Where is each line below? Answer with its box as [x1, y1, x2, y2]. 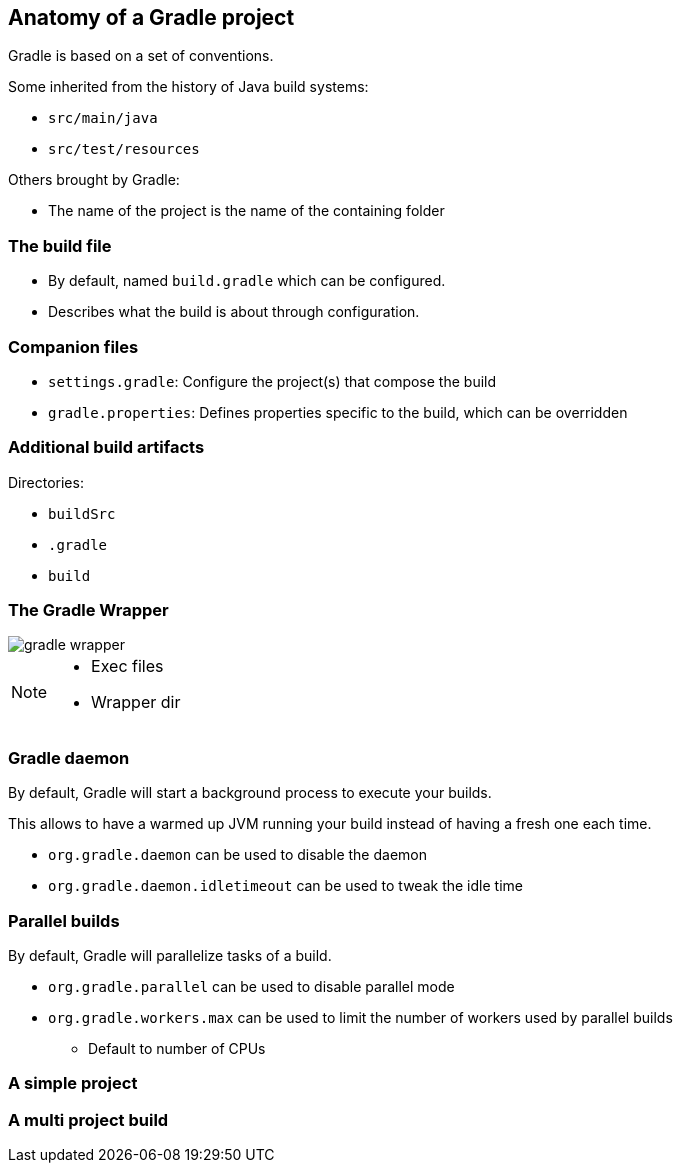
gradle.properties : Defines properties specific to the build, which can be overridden [48, 403, 628, 421]
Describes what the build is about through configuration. [48, 303, 420, 321]
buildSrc [48, 505, 116, 522]
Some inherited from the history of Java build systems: [8, 78, 369, 96]
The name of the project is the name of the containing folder [48, 202, 445, 220]
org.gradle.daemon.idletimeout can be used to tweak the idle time [48, 877, 523, 895]
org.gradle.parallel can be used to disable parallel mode [48, 977, 455, 995]
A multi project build [8, 1109, 169, 1130]
